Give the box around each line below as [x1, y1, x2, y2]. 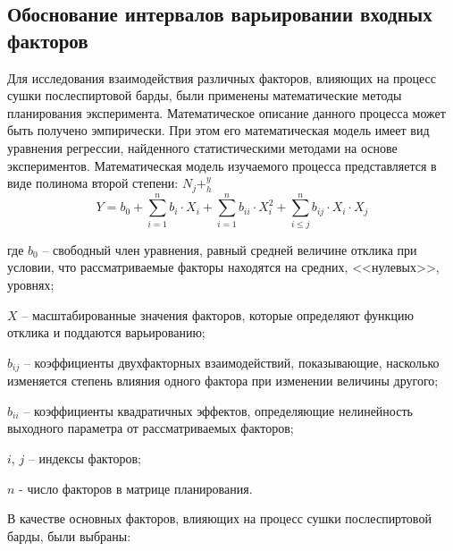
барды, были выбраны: [7, 526, 131, 545]
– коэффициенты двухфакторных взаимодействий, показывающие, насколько [23, 352, 440, 371]
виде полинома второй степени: [7, 174, 179, 192]
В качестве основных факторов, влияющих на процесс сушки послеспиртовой [7, 509, 432, 528]
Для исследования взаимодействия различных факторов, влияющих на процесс [7, 68, 436, 87]
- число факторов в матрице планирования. [19, 479, 253, 497]
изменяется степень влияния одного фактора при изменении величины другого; [7, 371, 439, 390]
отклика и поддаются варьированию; [7, 323, 206, 342]
